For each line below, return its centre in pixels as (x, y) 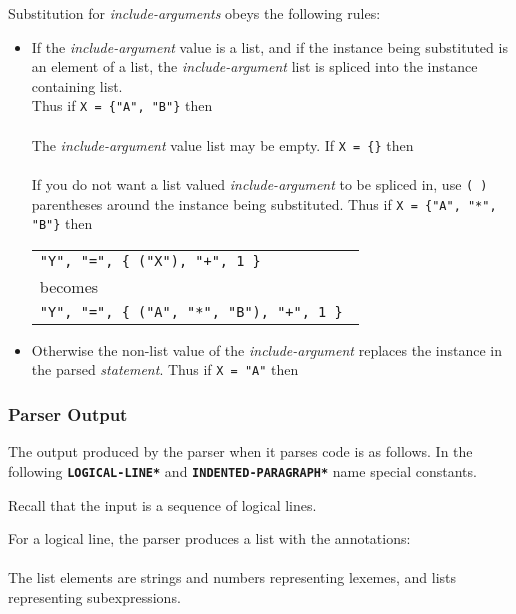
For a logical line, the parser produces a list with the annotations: (209, 538)
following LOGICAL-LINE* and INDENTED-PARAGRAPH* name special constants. (242, 470)
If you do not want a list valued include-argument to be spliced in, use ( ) (259, 183)
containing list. (77, 85)
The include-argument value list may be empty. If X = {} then (222, 144)
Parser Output (68, 414)
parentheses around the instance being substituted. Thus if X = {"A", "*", (264, 203)
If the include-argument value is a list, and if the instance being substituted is (269, 46)
